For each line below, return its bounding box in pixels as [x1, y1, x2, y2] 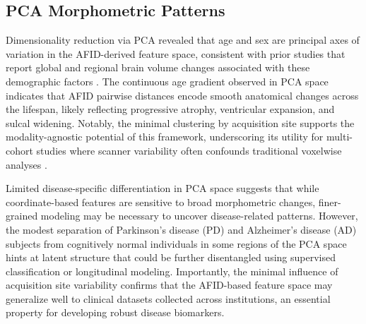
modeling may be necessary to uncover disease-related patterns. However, [40, 208, 358, 223]
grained [6, 208, 38, 223]
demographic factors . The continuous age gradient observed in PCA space [6, 73, 329, 88]
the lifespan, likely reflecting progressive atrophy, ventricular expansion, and [6, 102, 335, 116]
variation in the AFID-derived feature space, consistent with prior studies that [6, 46, 346, 61]
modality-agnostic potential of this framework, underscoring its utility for [6, 129, 324, 144]
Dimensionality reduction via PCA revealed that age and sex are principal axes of [6, 32, 360, 47]
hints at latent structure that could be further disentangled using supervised [6, 250, 336, 265]
